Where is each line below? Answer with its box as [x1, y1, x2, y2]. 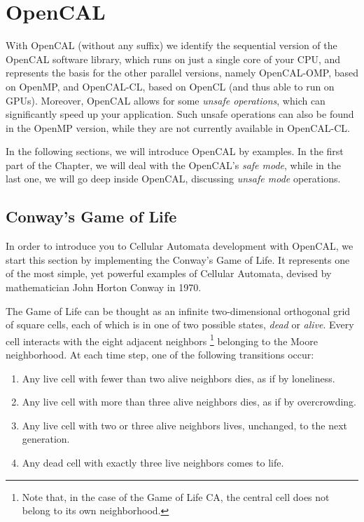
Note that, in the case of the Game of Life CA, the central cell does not [22, 489, 330, 504]
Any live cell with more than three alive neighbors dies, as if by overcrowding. [22, 394, 356, 409]
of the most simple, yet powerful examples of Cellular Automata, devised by [6, 266, 332, 281]
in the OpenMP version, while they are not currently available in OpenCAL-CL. [6, 120, 351, 135]
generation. [22, 431, 70, 446]
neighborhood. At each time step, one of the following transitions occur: [6, 347, 314, 362]
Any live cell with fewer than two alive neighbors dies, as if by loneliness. [22, 370, 335, 385]
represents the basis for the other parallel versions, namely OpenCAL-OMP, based [6, 65, 358, 80]
